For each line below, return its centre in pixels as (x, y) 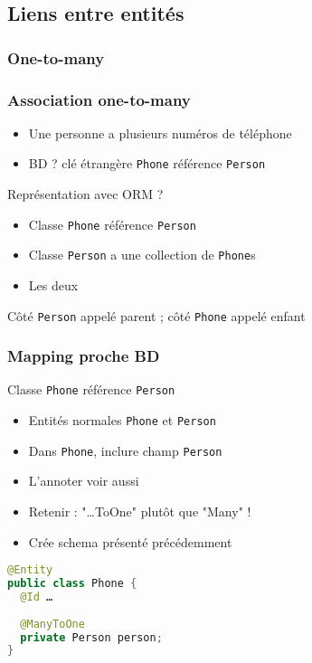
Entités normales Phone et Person (122, 420)
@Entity (30, 570)
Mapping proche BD (84, 356)
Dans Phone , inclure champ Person (125, 450)
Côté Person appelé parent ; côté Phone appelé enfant (156, 315)
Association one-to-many (99, 99)
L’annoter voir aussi (84, 481)
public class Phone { (72, 584)
